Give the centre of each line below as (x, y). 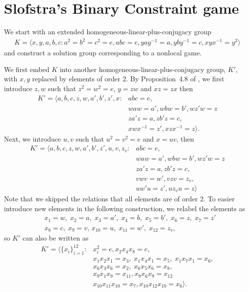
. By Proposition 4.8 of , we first (175, 79)
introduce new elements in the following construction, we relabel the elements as (124, 208)
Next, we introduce (33, 138)
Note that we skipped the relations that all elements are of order (101, 199)
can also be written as (56, 238)
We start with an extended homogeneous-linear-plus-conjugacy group (108, 32)
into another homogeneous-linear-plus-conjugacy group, (143, 69)
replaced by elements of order (76, 79)
